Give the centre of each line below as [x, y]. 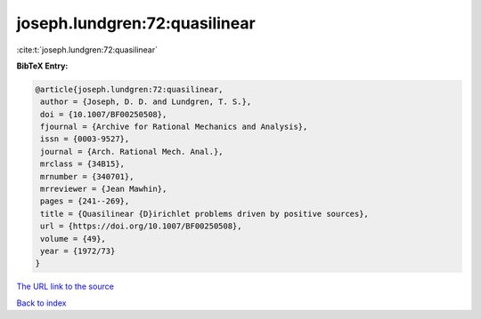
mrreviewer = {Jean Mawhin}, [104, 189]
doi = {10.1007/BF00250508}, [104, 114]
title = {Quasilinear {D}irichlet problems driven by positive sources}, [205, 214]
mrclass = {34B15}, [82, 164]
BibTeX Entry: [42, 66]
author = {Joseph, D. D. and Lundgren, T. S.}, [146, 102]
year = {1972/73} [78, 251]
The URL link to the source [65, 287]
